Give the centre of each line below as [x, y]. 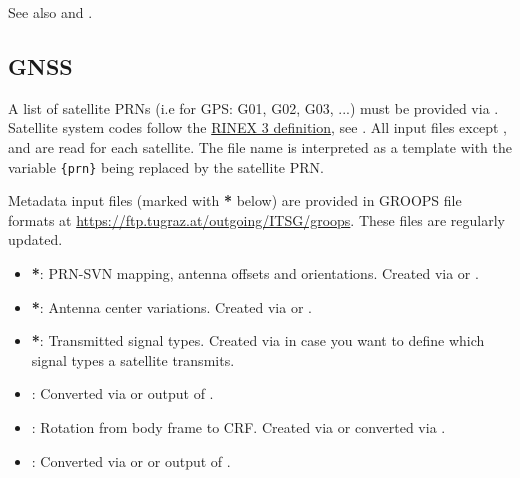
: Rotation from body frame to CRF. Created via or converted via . [238, 426]
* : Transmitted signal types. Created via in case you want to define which [258, 340]
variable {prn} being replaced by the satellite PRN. [166, 166]
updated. [35, 239]
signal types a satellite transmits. [133, 359]
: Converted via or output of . [122, 393]
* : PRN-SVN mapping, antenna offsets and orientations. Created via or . [255, 273]
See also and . [50, 12]
